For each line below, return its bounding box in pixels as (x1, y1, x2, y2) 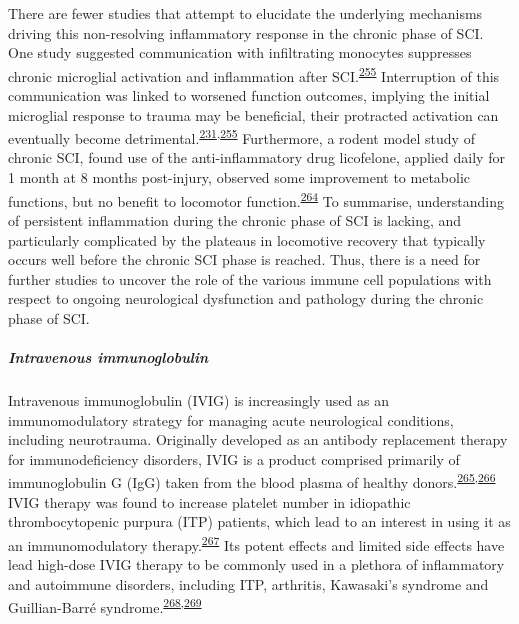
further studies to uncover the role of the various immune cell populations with (8, 268, 492, 289)
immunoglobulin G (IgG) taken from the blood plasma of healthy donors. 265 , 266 (8, 469, 496, 493)
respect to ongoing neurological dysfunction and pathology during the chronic (8, 288, 484, 309)
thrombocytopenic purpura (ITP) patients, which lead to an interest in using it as (8, 511, 511, 532)
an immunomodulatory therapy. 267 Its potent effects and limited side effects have (8, 531, 505, 555)
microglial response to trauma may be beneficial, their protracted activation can (8, 104, 499, 125)
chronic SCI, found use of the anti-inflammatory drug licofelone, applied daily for (8, 147, 505, 168)
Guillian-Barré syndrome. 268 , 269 (8, 594, 202, 617)
